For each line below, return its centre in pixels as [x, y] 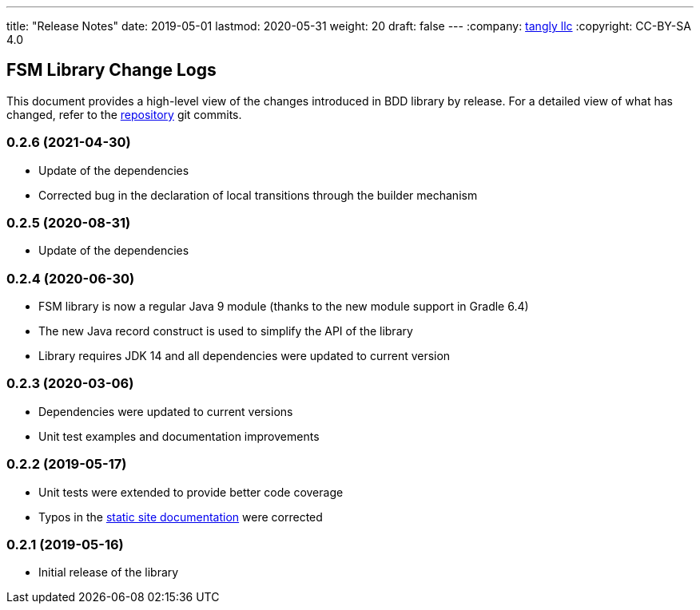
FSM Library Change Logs [111, 70]
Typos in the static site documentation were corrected [181, 517]
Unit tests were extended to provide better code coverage [191, 492]
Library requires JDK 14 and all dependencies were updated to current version [245, 356]
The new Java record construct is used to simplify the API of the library [226, 331]
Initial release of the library [109, 572]
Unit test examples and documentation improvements [179, 436]
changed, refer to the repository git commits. [124, 114]
